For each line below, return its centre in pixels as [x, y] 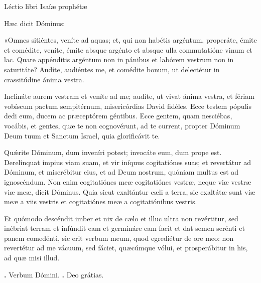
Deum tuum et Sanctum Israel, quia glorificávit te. [82, 135]
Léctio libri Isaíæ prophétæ [46, 6]
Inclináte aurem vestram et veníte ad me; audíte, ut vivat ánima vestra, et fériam [129, 96]
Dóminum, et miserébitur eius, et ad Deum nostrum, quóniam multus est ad [121, 172]
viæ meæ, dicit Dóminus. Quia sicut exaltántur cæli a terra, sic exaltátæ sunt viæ [130, 191]
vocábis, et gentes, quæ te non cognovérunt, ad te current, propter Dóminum [122, 125]
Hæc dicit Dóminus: [35, 23]
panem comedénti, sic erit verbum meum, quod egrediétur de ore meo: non [119, 238]
